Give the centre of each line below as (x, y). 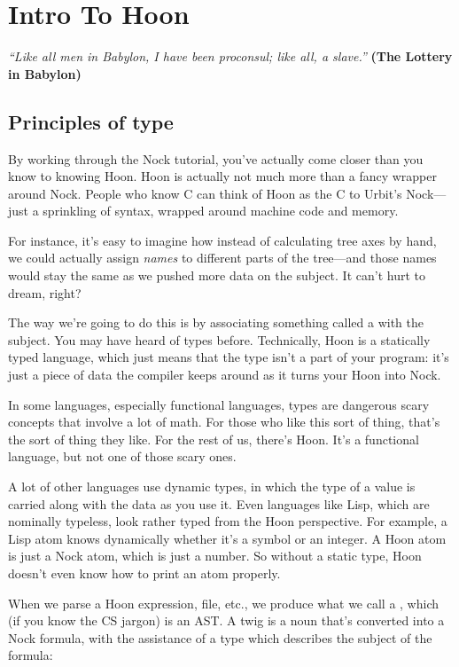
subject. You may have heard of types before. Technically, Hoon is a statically (219, 339)
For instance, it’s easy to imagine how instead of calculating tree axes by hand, (222, 240)
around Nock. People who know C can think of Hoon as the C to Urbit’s (205, 193)
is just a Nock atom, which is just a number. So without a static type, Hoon (215, 556)
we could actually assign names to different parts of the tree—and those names (222, 258)
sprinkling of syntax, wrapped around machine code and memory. (221, 211)
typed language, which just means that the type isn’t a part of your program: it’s (229, 357)
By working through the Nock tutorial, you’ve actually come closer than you (216, 158)
